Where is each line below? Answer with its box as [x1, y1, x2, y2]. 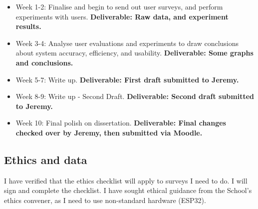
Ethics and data [4, 151, 87, 167]
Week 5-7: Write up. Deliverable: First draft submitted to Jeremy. [15, 74, 239, 84]
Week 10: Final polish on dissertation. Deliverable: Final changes [15, 117, 226, 128]
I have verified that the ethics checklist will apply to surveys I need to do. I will [4, 175, 248, 185]
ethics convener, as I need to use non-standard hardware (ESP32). [4, 194, 206, 205]
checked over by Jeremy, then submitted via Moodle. [15, 127, 203, 137]
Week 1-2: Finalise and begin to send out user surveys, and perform [15, 1, 223, 11]
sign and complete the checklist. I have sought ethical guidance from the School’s [4, 185, 252, 195]
